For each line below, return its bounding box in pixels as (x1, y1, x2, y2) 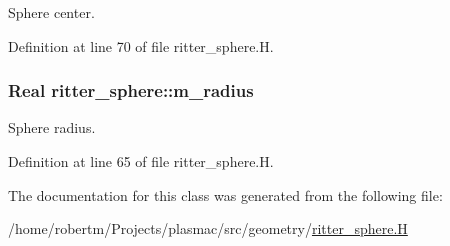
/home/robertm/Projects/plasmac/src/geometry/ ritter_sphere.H (8, 218, 408, 239)
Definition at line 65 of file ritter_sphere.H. (8, 151, 274, 171)
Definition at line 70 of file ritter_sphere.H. (8, 35, 274, 56)
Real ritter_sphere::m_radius (8, 78, 254, 103)
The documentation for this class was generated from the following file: (8, 184, 443, 205)
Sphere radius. (8, 117, 96, 138)
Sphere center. (8, 2, 95, 22)
